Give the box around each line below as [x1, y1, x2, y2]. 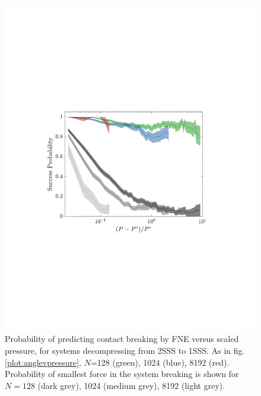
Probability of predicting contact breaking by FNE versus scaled [5, 332, 239, 345]
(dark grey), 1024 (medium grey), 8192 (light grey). [37, 379, 225, 391]
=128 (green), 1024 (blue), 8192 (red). [90, 356, 230, 368]
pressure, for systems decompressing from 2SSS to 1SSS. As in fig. [5, 344, 245, 357]
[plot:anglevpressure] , [5, 356, 81, 368]
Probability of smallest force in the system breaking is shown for [5, 368, 239, 380]
